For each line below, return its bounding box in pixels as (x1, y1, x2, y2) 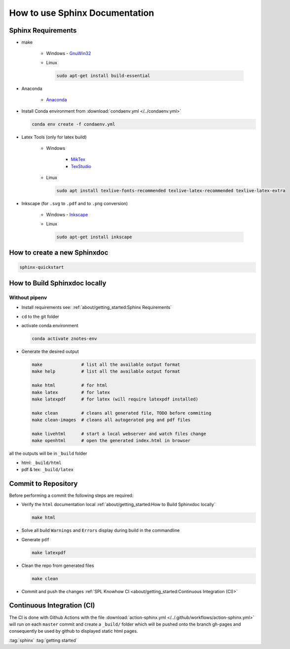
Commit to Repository (9, 479, 78, 488)
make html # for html (32, 383, 108, 388)
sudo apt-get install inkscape (56, 234, 133, 240)
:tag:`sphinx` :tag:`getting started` (9, 637, 77, 643)
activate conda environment (21, 322, 78, 328)
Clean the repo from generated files (21, 562, 94, 568)
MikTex (71, 156, 86, 163)
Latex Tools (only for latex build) (21, 134, 87, 140)
